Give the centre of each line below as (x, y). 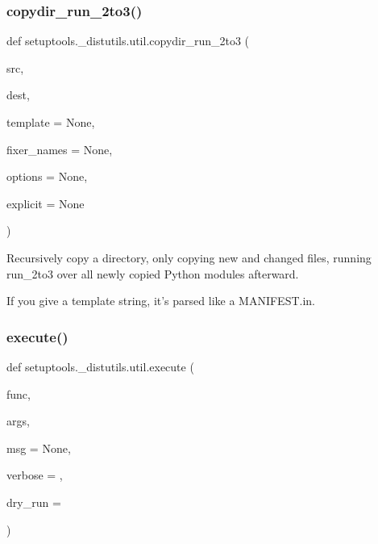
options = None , (47, 176)
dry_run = (34, 502)
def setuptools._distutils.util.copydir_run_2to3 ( (128, 41)
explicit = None (46, 203)
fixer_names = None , (60, 149)
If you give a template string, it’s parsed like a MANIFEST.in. (161, 301)
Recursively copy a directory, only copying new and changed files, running (189, 257)
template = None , (51, 122)
